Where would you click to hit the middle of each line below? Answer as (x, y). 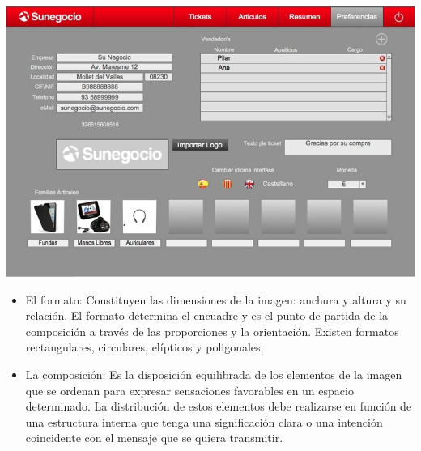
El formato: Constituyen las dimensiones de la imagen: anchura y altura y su (216, 299)
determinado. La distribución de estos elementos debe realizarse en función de (219, 406)
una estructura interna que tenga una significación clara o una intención (204, 421)
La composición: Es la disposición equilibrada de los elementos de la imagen (214, 374)
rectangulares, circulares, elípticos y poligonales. (145, 347)
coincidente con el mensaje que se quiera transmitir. (154, 438)
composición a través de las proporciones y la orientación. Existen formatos (212, 331)
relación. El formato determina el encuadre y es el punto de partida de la (207, 315)
